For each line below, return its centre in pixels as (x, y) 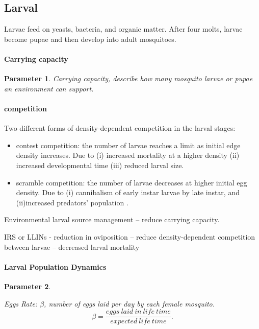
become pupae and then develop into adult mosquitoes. (90, 39)
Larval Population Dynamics (55, 266)
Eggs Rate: (21, 303)
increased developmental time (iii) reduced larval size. (100, 165)
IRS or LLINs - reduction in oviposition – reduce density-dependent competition (130, 236)
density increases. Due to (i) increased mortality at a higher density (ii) (128, 155)
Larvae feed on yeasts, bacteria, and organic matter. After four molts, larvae (123, 29)
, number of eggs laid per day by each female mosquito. (129, 303)
